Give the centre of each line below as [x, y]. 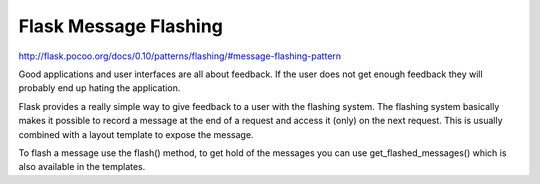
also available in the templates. [82, 167]
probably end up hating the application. [99, 88]
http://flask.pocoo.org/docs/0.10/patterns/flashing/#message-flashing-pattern [180, 56]
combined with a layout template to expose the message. [136, 134]
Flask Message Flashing [121, 26]
